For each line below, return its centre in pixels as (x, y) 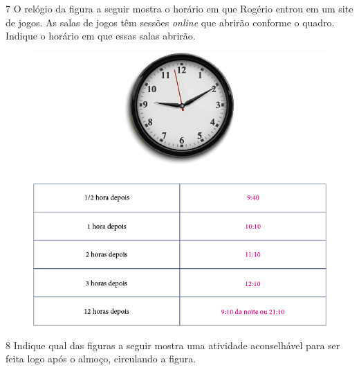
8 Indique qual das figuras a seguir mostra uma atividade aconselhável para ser (173, 345)
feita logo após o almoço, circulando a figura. (101, 359)
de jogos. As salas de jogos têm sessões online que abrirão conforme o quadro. (170, 22)
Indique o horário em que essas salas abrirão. (101, 36)
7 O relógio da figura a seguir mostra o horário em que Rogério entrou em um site (179, 8)
